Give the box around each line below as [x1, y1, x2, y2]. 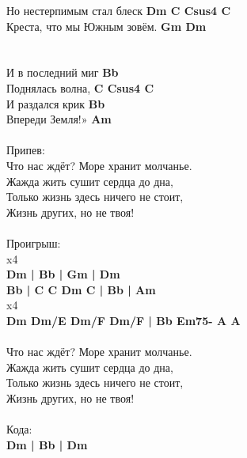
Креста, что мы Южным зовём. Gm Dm [6, 17, 207, 34]
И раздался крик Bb [6, 95, 105, 112]
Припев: [6, 142, 45, 158]
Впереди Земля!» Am [6, 111, 112, 127]
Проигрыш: [6, 234, 61, 251]
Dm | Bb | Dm [6, 436, 88, 452]
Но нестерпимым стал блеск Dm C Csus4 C [6, 2, 231, 18]
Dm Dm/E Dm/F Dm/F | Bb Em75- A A [6, 312, 241, 328]
